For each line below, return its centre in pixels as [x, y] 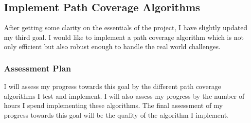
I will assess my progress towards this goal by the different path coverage [113, 86]
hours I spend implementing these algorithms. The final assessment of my [113, 105]
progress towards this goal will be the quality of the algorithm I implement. [117, 114]
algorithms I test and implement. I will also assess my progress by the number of [124, 96]
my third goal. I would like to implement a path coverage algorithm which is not [124, 37]
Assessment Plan [38, 68]
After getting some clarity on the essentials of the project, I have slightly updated [126, 27]
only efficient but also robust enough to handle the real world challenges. [112, 46]
